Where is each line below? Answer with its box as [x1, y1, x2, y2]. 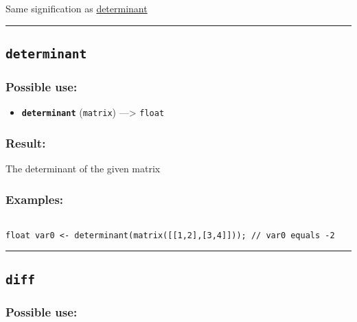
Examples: [5, 190, 64, 207]
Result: [5, 134, 46, 151]
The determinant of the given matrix [5, 161, 161, 176]
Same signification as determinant [5, 1, 148, 15]
